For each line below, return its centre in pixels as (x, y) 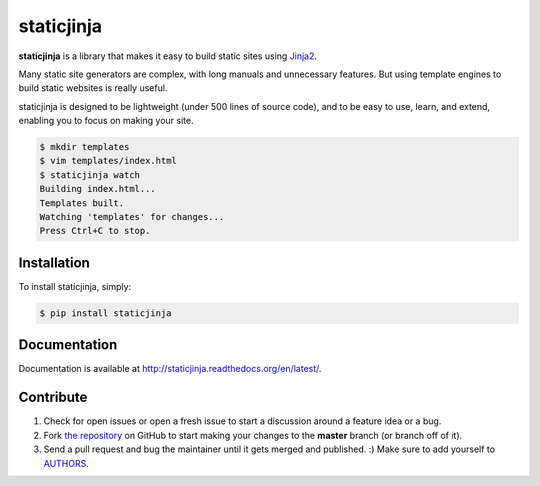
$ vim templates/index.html (108, 161)
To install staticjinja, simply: (75, 286)
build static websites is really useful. (93, 88)
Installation (54, 262)
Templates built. (82, 203)
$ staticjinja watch (89, 174)
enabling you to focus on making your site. (106, 121)
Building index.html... (98, 189)
